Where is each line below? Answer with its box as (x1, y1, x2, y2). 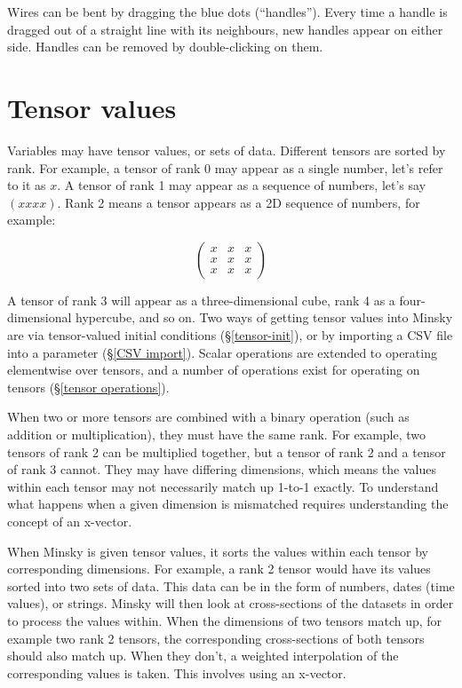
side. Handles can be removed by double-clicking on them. (7, 37, 323, 56)
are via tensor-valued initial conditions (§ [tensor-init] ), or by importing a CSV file (7, 326, 453, 344)
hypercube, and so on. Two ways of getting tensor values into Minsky (76, 308, 453, 327)
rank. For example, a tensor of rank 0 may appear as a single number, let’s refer (7, 158, 443, 177)
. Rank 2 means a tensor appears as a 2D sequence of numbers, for (57, 193, 420, 211)
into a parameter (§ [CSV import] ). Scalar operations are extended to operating (7, 343, 437, 361)
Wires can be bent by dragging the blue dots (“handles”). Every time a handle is (7, 3, 448, 20)
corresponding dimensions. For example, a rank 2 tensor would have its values (7, 559, 431, 578)
